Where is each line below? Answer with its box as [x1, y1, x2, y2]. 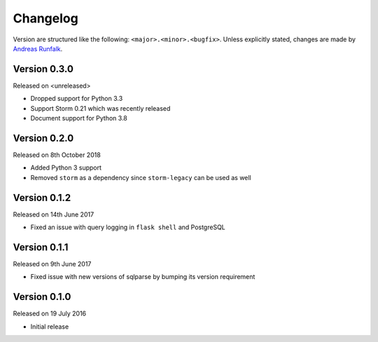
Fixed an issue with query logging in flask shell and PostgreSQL [30, 223, 225, 231]
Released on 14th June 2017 [13, 210, 94, 219]
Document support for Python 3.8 [30, 114, 127, 123]
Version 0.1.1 [13, 241, 69, 253]
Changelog [13, 11, 78, 26]
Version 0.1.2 [13, 191, 71, 203]
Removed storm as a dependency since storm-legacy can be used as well [30, 173, 251, 182]
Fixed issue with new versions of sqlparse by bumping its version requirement [30, 273, 255, 281]
